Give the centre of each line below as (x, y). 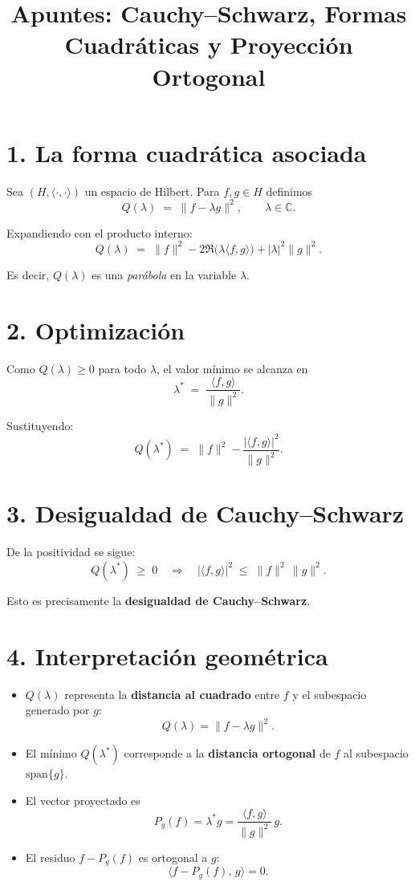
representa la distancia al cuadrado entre (172, 694)
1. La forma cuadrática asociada (187, 152)
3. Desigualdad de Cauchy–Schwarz (205, 513)
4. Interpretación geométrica (167, 655)
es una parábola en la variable (164, 274)
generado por (57, 710)
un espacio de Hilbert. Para (152, 191)
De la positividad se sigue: (71, 552)
